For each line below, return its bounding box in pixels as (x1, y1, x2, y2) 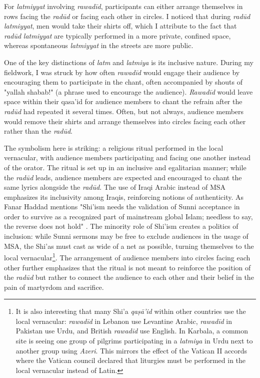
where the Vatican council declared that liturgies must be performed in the (15, 355, 246, 365)
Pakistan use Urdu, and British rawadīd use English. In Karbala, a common (15, 325, 248, 336)
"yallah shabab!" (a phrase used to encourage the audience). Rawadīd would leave (4, 86, 253, 97)
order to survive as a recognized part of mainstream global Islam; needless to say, (4, 211, 253, 221)
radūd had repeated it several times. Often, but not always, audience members (4, 106, 244, 116)
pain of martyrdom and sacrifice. (4, 281, 104, 292)
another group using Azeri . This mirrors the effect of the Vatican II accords (15, 345, 247, 355)
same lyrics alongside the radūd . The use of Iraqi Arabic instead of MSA (4, 182, 226, 192)
